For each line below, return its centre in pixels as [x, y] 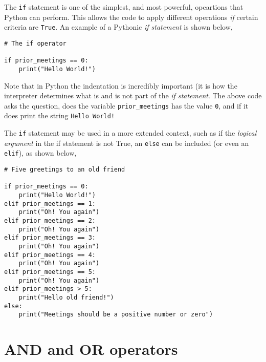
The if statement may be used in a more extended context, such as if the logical [130, 133]
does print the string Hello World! [60, 115]
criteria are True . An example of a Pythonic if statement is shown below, [118, 27]
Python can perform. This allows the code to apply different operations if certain [131, 17]
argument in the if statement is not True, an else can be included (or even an [127, 143]
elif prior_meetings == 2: [50, 220]
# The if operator [35, 43]
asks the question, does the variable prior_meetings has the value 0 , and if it [126, 105]
